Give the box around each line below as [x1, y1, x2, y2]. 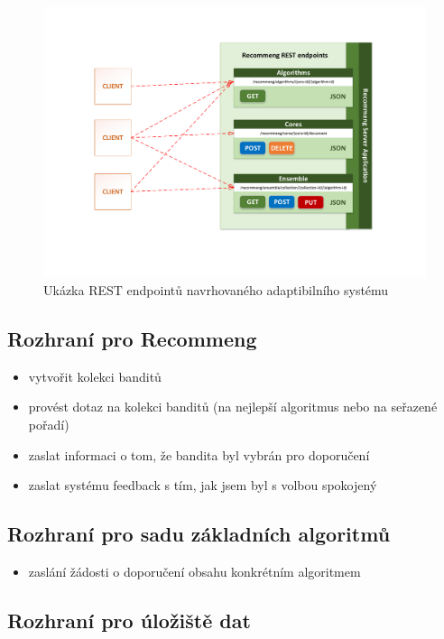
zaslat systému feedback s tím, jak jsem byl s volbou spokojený [28, 476, 377, 495]
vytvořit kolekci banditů [28, 366, 162, 385]
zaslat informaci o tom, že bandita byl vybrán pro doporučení [28, 445, 370, 464]
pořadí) [28, 414, 69, 433]
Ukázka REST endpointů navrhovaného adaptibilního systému [43, 280, 389, 299]
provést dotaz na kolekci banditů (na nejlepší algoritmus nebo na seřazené [28, 397, 438, 416]
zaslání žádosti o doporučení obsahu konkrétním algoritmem [28, 561, 361, 580]
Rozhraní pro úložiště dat [7, 606, 251, 634]
